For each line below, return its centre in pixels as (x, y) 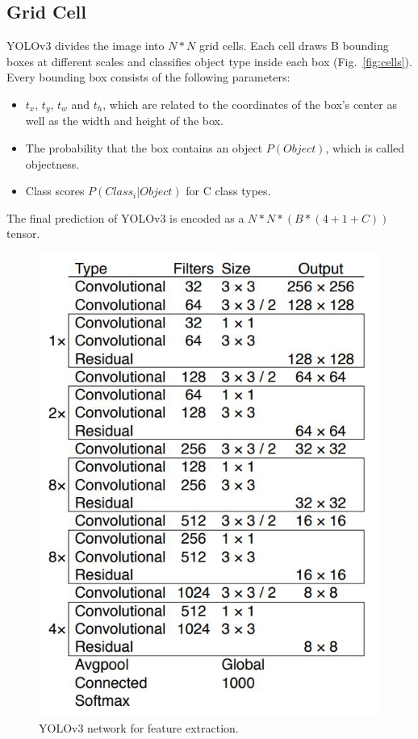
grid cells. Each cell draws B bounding (294, 46)
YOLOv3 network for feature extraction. (139, 728)
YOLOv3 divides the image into (86, 46)
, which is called (365, 148)
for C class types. (228, 191)
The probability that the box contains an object (144, 148)
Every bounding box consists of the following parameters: (148, 77)
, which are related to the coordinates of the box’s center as (250, 104)
